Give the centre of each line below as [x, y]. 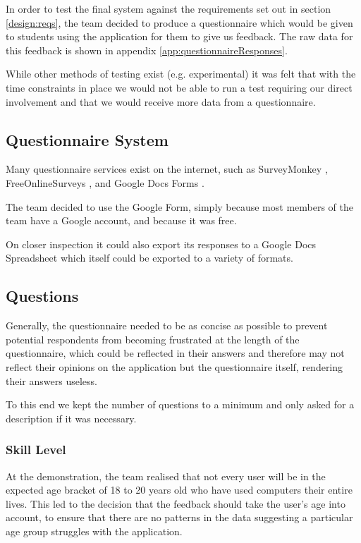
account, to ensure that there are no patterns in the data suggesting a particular [179, 517]
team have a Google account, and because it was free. [121, 220]
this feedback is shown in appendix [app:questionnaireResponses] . [147, 50]
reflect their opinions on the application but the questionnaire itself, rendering [175, 366]
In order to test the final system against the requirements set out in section [169, 8]
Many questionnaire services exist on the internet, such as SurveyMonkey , [167, 169]
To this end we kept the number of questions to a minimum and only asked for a [180, 404]
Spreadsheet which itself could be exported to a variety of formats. [149, 258]
